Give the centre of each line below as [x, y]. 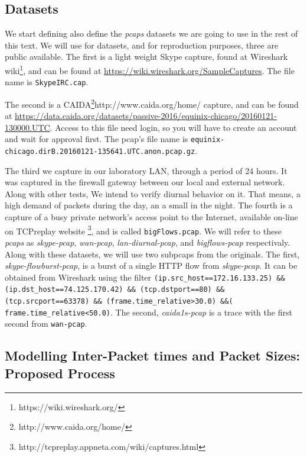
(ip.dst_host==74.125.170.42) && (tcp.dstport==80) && [115, 290]
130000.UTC [27, 127]
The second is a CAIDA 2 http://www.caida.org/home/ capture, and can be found [152, 103]
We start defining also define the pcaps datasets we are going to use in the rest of [151, 33]
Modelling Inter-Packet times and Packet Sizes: [153, 355]
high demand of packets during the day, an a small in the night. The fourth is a [149, 205]
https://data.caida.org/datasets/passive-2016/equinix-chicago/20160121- [146, 116]
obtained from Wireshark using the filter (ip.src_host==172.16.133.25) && [145, 277]
